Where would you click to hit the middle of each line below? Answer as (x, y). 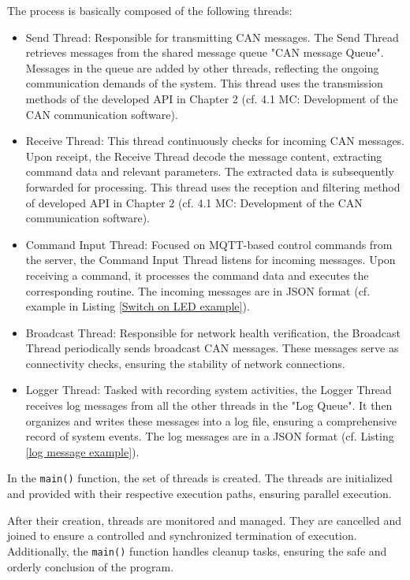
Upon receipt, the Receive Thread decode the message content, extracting (204, 156)
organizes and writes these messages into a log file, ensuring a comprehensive (211, 420)
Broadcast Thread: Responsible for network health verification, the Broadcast (213, 332)
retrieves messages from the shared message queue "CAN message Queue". (205, 52)
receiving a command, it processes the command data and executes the (197, 275)
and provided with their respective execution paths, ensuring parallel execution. (199, 494)
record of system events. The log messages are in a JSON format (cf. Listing (210, 436)
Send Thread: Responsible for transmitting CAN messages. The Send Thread (212, 37)
